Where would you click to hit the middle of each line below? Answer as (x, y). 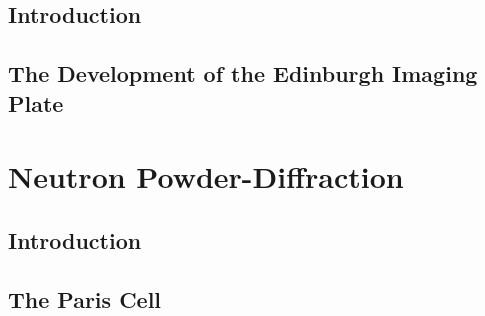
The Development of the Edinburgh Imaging (243, 73)
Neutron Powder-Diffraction (206, 176)
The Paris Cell (85, 298)
